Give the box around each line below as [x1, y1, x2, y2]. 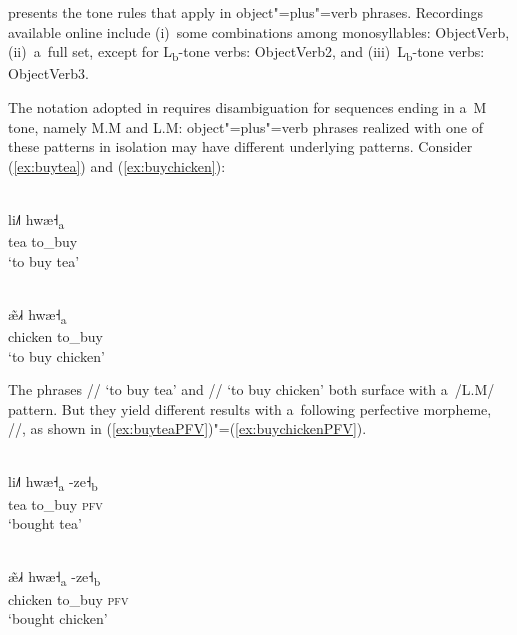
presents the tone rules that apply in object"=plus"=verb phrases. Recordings [8, 2, 483, 22]
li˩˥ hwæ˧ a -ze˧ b [8, 471, 98, 495]
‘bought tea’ [8, 513, 82, 534]
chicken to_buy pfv [8, 588, 129, 609]
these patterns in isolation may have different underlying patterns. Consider [8, 136, 473, 157]
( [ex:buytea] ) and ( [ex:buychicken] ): [8, 155, 226, 176]
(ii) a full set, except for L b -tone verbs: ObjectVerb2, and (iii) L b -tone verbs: [8, 41, 485, 64]
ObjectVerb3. [8, 63, 89, 84]
